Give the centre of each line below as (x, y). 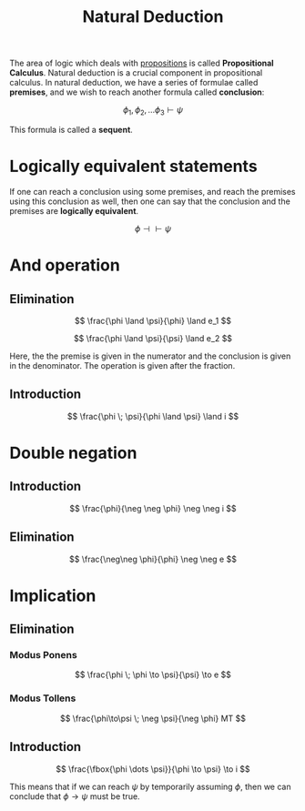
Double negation (73, 453)
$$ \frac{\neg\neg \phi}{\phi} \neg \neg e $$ (153, 559)
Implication (53, 596)
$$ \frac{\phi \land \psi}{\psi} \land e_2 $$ (153, 338)
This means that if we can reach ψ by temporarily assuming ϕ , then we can (150, 786)
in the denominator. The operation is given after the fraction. (122, 365)
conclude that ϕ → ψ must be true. (75, 796)
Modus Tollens (43, 698)
